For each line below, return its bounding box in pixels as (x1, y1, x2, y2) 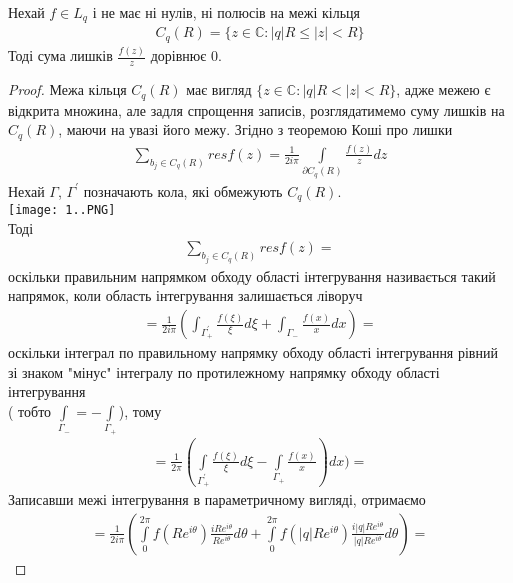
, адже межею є (396, 79, 491, 100)
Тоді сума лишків (8, 45, 113, 66)
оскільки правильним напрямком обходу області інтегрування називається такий (8, 265, 496, 286)
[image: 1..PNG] (8, 203, 116, 218)
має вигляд (186, 79, 252, 100)
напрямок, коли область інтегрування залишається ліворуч (8, 285, 363, 306)
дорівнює (150, 45, 207, 66)
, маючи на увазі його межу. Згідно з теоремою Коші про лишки (58, 119, 453, 140)
